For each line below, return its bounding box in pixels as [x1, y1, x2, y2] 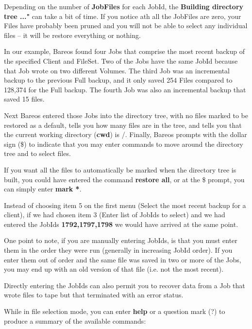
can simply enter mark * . [4, 184, 82, 194]
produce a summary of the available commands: [4, 315, 146, 326]
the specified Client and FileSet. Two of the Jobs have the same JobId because [4, 55, 238, 66]
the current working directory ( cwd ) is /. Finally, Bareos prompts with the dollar [4, 129, 247, 139]
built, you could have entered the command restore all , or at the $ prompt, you [4, 174, 245, 184]
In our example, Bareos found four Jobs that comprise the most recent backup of [4, 46, 245, 56]
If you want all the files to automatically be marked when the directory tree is [4, 164, 236, 174]
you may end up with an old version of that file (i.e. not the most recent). [4, 264, 224, 274]
